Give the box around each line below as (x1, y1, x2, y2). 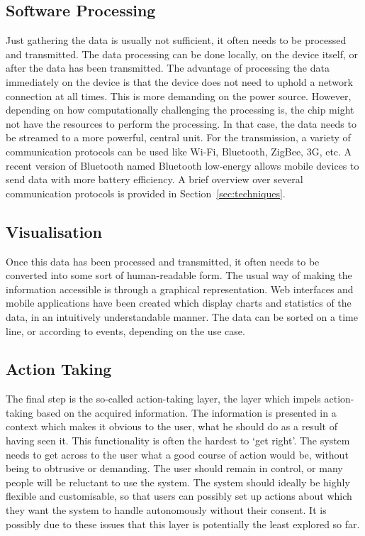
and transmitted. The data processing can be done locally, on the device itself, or (6, 46, 359, 61)
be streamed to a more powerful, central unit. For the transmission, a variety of (6, 130, 351, 145)
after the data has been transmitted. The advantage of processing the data (6, 60, 330, 75)
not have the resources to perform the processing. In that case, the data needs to (6, 116, 356, 131)
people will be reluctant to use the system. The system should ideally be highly (6, 474, 350, 489)
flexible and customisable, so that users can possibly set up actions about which (6, 488, 352, 503)
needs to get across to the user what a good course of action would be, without (6, 447, 349, 461)
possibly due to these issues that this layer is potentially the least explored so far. (6, 516, 360, 531)
